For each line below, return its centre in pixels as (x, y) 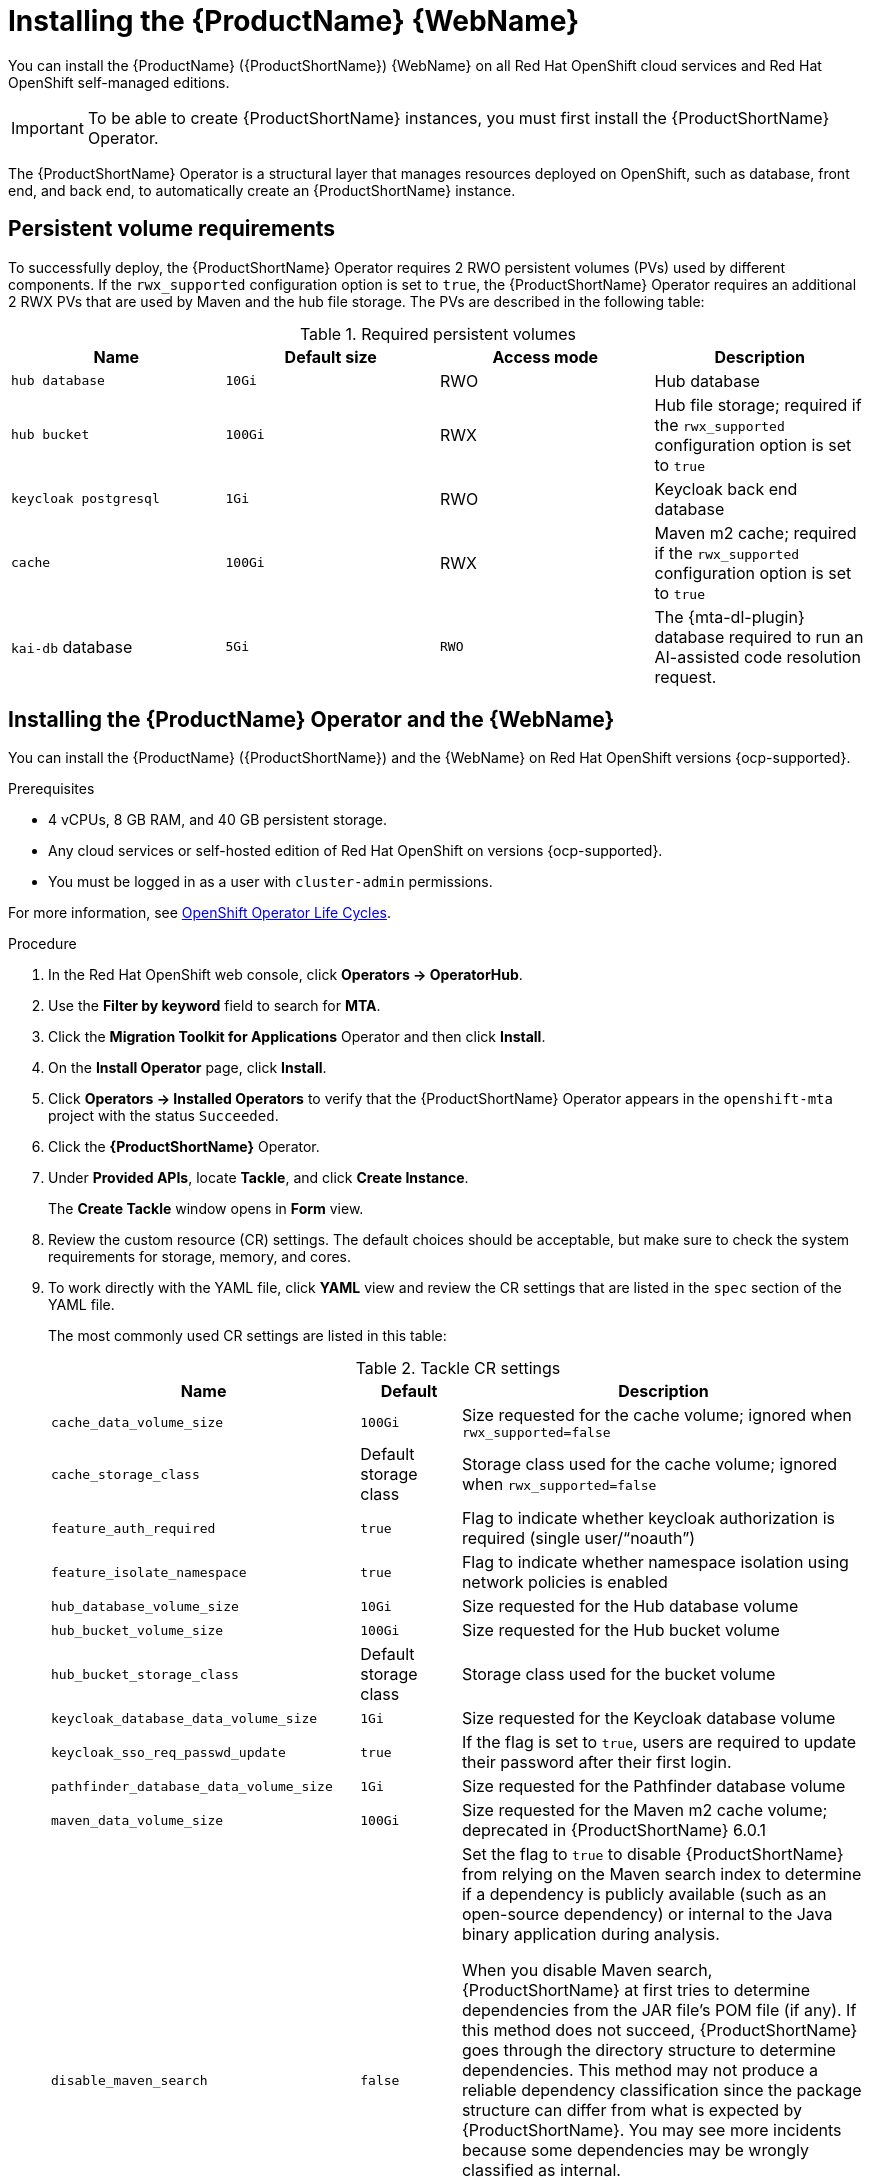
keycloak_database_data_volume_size (184, 1718)
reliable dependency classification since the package (661, 2090)
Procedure (42, 944)
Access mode (545, 356)
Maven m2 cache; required (755, 532)
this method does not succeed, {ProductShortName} (659, 2030)
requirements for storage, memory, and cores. (200, 1257)
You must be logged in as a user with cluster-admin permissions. (270, 882)
